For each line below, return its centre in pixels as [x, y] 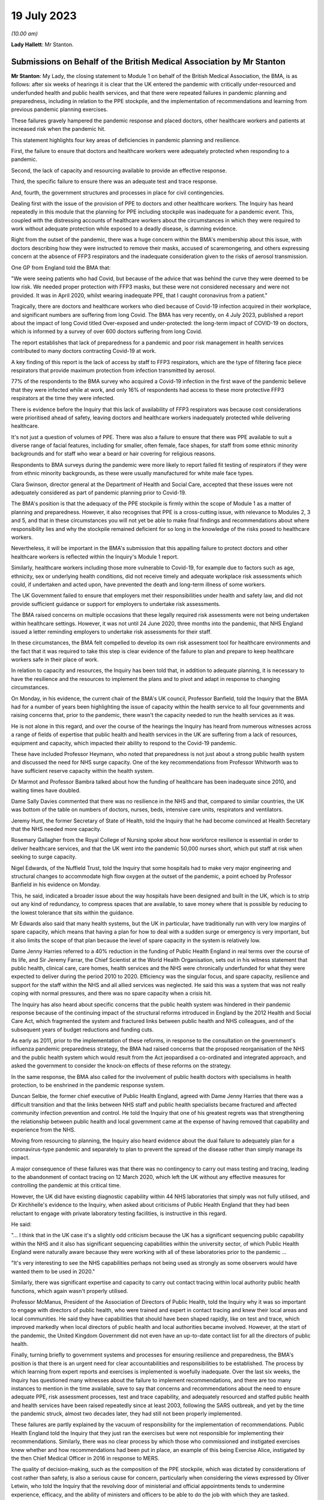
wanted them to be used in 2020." [53, 1271]
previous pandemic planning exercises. [59, 109]
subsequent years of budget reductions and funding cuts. [82, 1030]
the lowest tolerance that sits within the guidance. [73, 913]
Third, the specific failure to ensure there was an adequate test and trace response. [114, 181]
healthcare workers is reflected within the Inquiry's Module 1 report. [95, 556]
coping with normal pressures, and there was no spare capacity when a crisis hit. [112, 994]
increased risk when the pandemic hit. [58, 129]
